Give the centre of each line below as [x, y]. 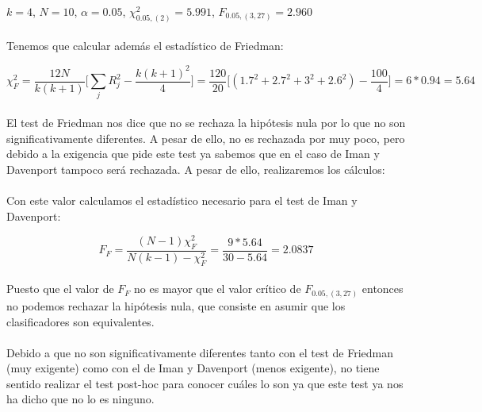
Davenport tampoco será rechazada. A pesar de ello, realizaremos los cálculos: [196, 169]
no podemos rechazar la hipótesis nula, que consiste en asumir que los [176, 305]
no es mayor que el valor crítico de [218, 289]
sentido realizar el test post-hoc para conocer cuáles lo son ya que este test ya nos [205, 383]
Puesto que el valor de [60, 289]
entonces [383, 289]
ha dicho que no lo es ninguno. [80, 399]
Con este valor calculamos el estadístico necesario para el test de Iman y [182, 200]
